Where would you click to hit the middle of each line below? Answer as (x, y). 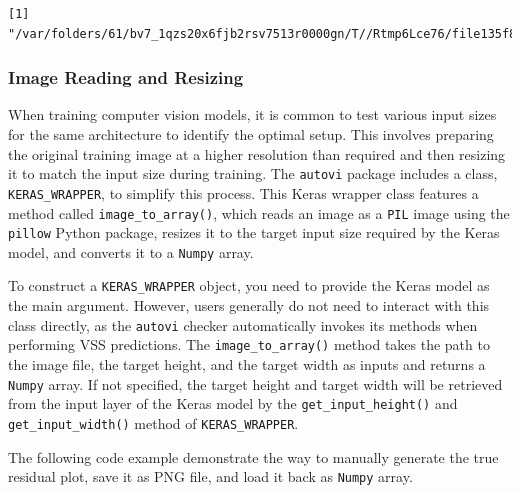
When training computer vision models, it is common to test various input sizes (252, 114)
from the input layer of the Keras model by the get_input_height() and (233, 403)
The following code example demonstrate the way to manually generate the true (253, 456)
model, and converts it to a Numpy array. (131, 251)
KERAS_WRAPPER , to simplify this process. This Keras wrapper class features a (243, 192)
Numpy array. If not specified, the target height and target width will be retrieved (255, 383)
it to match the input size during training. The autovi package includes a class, (253, 173)
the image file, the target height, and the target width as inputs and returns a (247, 364)
